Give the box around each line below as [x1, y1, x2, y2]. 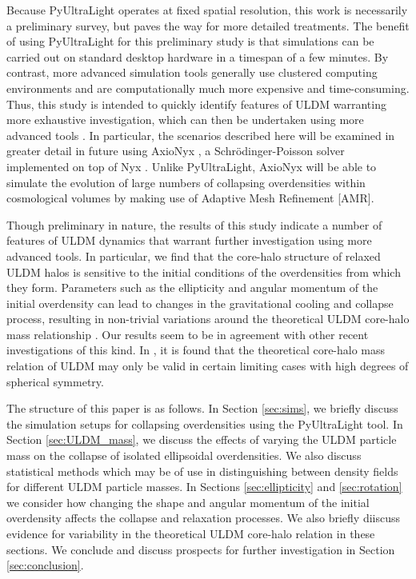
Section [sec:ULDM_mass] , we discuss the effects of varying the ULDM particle [6, 431, 397, 448]
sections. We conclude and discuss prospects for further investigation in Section [6, 541, 395, 557]
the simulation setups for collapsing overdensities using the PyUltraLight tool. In [6, 415, 403, 432]
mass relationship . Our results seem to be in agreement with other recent [6, 325, 369, 342]
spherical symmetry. [6, 373, 104, 389]
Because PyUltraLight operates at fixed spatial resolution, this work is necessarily [6, 2, 408, 18]
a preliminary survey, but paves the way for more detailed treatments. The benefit [6, 17, 410, 34]
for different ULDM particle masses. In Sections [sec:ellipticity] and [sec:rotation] [6, 478, 402, 495]
